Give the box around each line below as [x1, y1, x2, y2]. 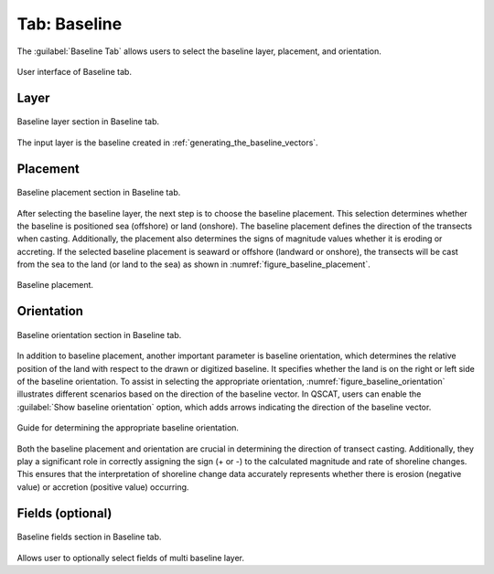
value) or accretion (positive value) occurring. [16, 481, 189, 493]
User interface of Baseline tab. [16, 66, 133, 77]
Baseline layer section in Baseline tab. [16, 116, 160, 127]
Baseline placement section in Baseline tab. [16, 187, 181, 198]
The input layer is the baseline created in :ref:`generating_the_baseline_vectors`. [16, 137, 319, 148]
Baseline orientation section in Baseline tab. [16, 329, 182, 340]
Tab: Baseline [16, 14, 123, 34]
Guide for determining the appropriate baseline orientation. [16, 422, 240, 433]
